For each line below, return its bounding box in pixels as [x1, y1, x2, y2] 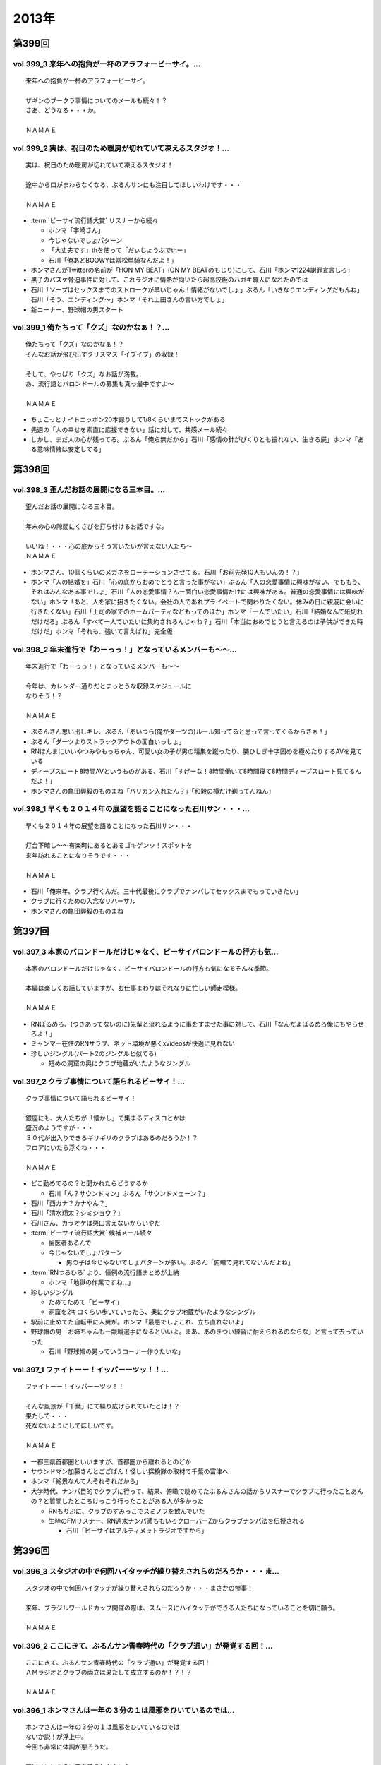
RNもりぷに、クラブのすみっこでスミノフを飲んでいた [48, 1507, 205, 1515]
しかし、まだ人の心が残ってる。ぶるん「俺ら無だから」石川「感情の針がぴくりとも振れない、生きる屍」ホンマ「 [30, 435, 358, 443]
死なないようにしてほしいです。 [25, 1422, 118, 1430]
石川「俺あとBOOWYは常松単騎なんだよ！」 [48, 256, 178, 264]
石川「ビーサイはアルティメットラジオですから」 [66, 1526, 208, 1535]
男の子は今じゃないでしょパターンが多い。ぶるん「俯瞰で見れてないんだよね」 [66, 1258, 294, 1267]
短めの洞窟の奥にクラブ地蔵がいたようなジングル [48, 1059, 190, 1067]
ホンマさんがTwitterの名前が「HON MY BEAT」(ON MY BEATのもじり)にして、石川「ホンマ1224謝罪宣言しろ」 [30, 265, 354, 274]
